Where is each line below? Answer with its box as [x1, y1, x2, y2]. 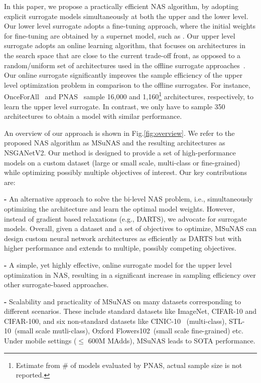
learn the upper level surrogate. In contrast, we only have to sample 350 [4, 101, 225, 111]
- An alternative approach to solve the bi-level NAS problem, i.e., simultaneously [4, 194, 253, 204]
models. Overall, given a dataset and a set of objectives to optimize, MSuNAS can [4, 223, 257, 234]
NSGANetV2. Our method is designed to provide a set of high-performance [4, 147, 236, 157]
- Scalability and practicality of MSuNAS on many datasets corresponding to [4, 296, 241, 306]
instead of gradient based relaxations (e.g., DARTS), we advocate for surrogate [4, 213, 247, 224]
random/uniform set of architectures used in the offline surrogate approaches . [4, 60, 245, 70]
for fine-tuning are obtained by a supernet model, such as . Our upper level [4, 30, 235, 41]
